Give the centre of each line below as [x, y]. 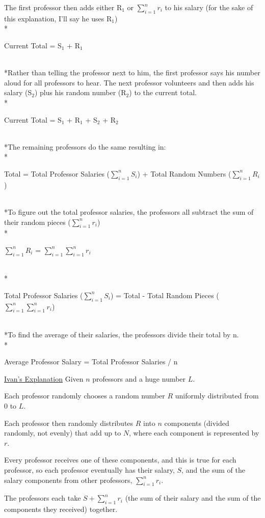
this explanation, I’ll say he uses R [58, 18]
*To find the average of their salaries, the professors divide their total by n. [122, 335]
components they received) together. [61, 509]
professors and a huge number [139, 378]
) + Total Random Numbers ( [184, 173]
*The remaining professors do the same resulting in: [85, 146]
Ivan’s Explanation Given [44, 378]
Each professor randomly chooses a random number [85, 396]
